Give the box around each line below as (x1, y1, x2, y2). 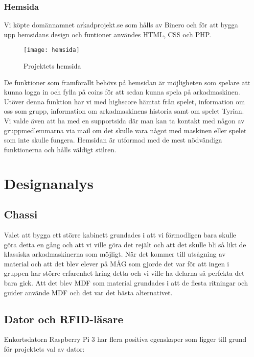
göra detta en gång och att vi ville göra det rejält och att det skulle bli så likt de (4, 239, 246, 249)
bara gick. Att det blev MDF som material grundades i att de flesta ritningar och (4, 277, 248, 287)
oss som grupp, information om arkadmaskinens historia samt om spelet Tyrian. (4, 106, 244, 116)
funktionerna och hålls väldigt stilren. (4, 144, 116, 154)
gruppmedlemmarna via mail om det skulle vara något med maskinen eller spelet (4, 125, 247, 135)
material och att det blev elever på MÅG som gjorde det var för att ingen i (4, 258, 230, 268)
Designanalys (4, 173, 93, 193)
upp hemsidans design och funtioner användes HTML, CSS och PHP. (4, 29, 211, 39)
